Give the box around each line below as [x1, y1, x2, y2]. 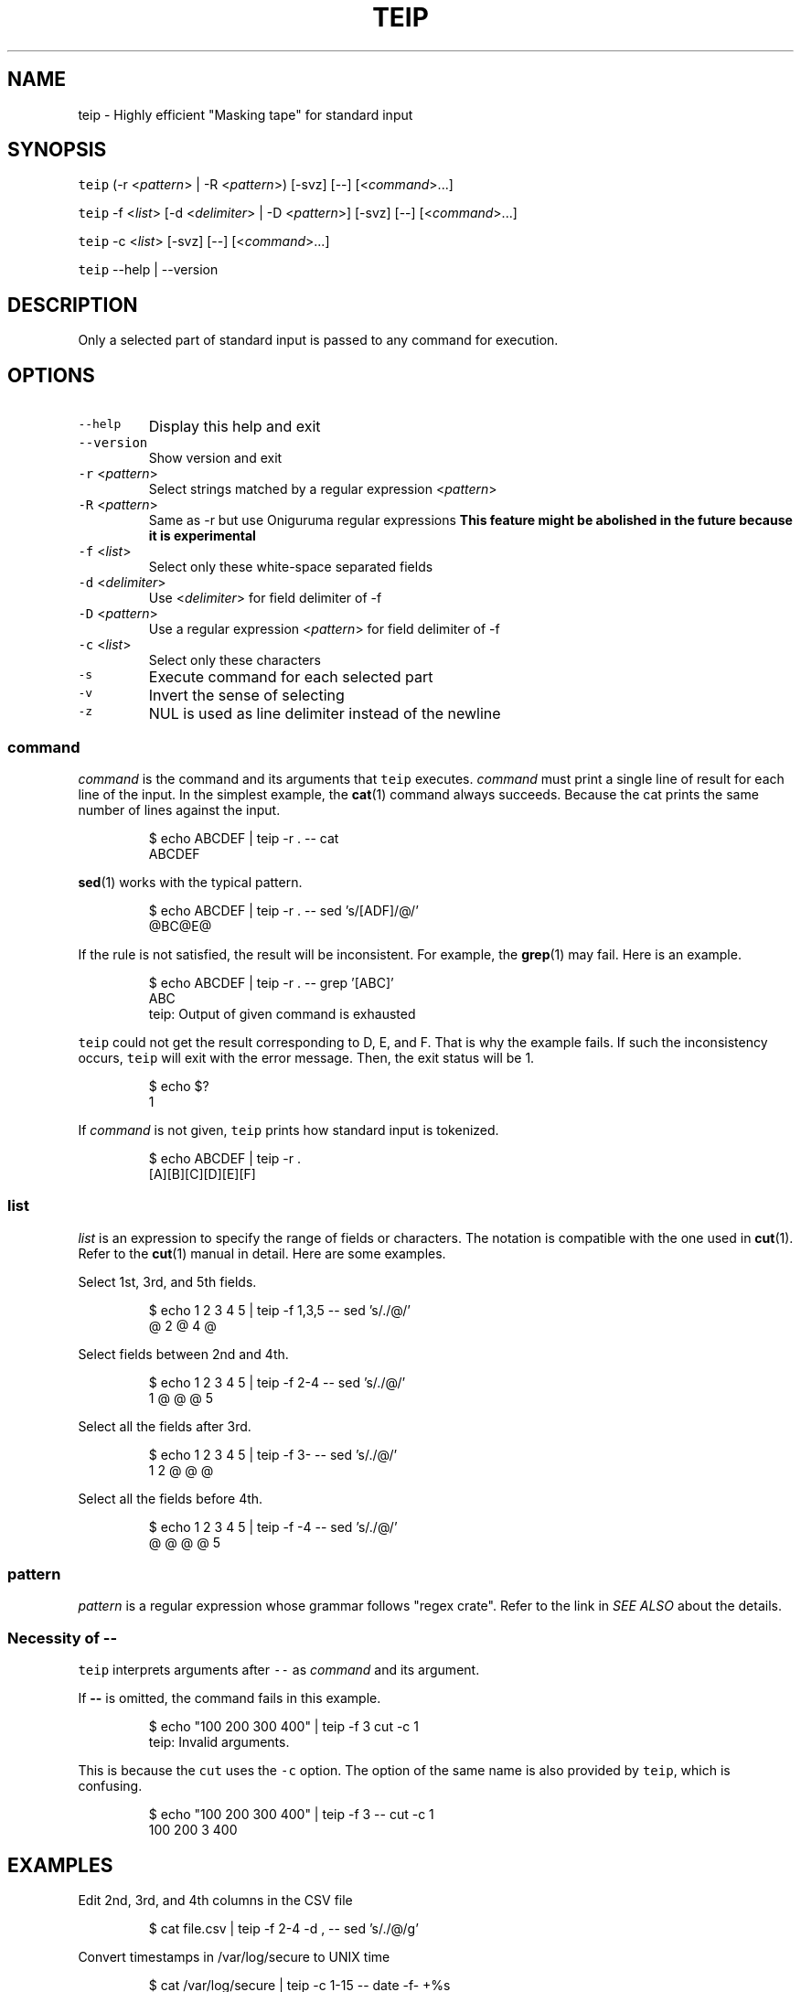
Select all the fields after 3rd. [78, 1418, 251, 1434]
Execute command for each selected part [148, 668, 433, 687]
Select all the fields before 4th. [78, 1490, 263, 1506]
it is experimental [148, 528, 256, 544]
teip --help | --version [78, 262, 219, 278]
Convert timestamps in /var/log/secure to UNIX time [78, 1948, 390, 1965]
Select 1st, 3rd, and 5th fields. [78, 1273, 257, 1290]
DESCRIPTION [7, 293, 138, 316]
